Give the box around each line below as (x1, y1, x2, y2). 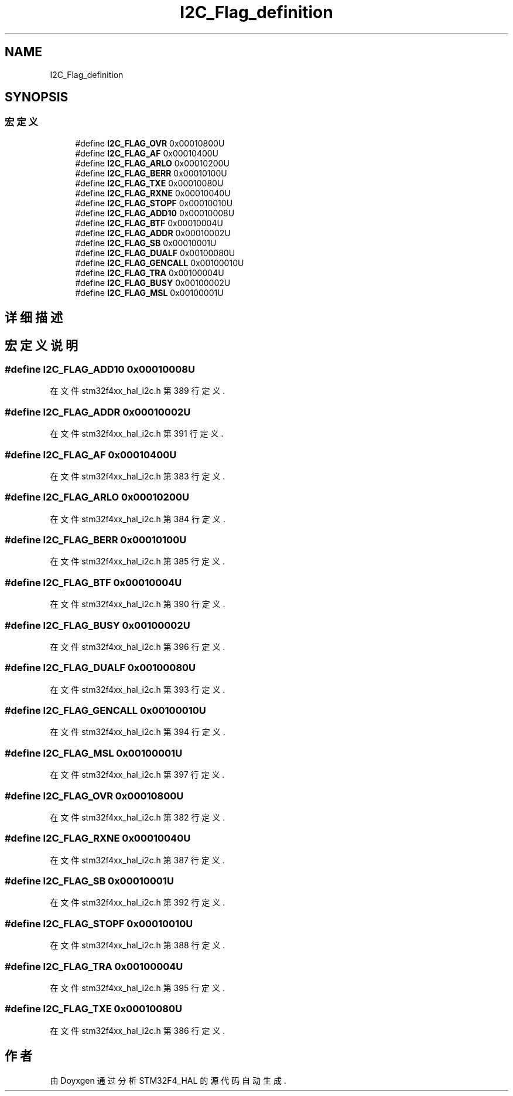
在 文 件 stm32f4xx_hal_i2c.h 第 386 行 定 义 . (50, 1025, 225, 1036)
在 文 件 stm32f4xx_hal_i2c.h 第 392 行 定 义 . (50, 897, 225, 908)
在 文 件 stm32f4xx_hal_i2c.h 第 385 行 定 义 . (50, 556, 225, 567)
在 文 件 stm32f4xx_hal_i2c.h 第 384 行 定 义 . (50, 513, 225, 524)
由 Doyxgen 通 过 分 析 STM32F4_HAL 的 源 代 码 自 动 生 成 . (50, 1075, 286, 1085)
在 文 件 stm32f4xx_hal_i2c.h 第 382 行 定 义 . (50, 812, 225, 822)
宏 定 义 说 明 (5, 338, 78, 353)
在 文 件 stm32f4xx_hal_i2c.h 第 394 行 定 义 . (50, 727, 225, 737)
